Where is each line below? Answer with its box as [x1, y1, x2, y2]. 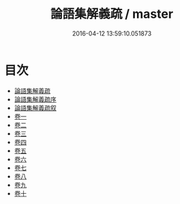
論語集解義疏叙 [14, 103, 57, 112]
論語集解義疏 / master [50, 6, 173, 22]
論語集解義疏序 [14, 95, 57, 103]
